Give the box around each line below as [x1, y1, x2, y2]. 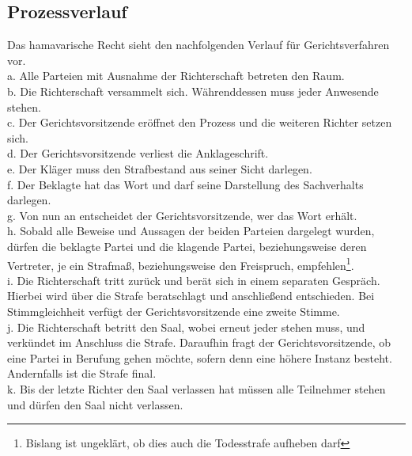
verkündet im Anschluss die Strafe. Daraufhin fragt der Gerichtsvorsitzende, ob [7, 334, 391, 351]
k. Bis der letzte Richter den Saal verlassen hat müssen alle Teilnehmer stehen [7, 380, 386, 397]
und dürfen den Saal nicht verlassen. [7, 396, 183, 412]
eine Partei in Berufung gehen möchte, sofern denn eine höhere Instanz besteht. [7, 349, 392, 366]
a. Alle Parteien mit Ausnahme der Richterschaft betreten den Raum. [7, 67, 345, 84]
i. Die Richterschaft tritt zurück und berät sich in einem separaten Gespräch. [7, 272, 380, 288]
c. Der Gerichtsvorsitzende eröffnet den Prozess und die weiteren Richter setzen [7, 114, 392, 131]
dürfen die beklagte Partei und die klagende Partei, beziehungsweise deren [7, 237, 367, 254]
